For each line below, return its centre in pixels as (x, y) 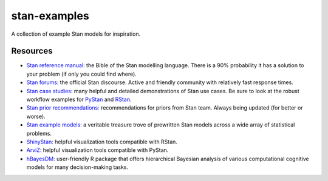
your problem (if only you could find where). (81, 74)
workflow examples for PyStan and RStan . (79, 99)
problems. (39, 133)
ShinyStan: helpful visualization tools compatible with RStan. (102, 142)
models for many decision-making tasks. (77, 167)
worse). (36, 116)
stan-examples (50, 16)
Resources (32, 51)
